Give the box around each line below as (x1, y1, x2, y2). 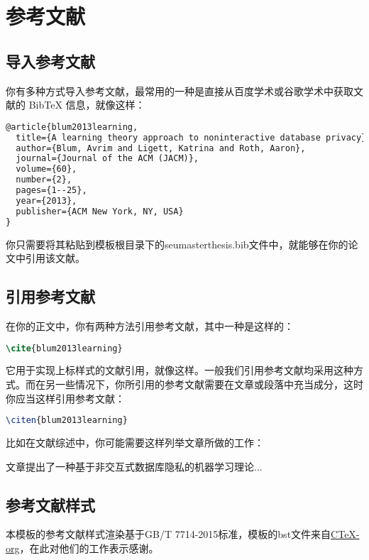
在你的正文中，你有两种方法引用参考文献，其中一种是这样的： (6, 318, 294, 333)
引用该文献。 (25, 251, 85, 265)
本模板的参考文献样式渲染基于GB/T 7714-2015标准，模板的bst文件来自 (6, 527, 331, 542)
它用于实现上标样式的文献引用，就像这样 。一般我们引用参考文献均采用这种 (6, 363, 353, 378)
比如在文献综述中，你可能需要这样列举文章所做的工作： (6, 435, 264, 450)
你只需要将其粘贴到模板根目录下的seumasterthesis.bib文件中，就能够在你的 (6, 236, 348, 251)
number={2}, (16, 175, 72, 185)
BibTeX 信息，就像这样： (28, 97, 145, 112)
